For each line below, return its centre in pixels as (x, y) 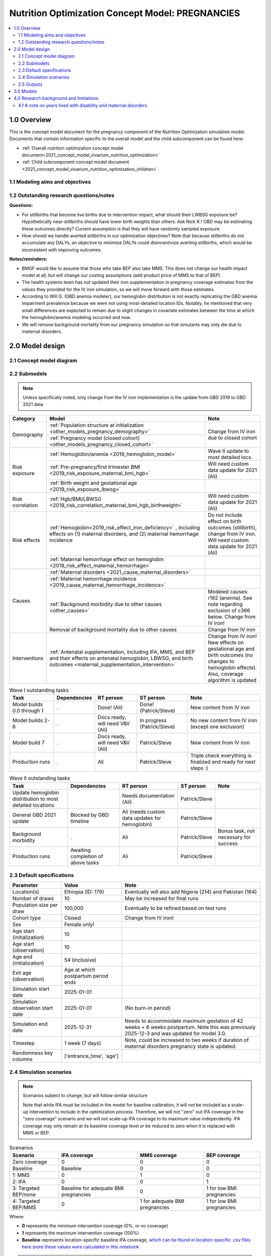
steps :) (199, 768)
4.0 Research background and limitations (56, 98)
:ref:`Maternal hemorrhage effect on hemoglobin (107, 559)
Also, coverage (225, 674)
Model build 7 (28, 743)
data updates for (142, 818)
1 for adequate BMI (162, 1201)
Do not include (225, 515)
